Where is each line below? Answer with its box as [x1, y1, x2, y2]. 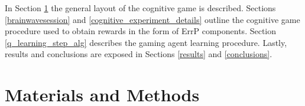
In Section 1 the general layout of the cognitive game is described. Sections [5, 2, 276, 14]
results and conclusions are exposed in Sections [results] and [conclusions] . [5, 48, 272, 60]
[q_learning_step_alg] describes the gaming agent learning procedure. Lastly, [5, 36, 287, 48]
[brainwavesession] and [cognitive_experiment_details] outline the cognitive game [5, 13, 300, 25]
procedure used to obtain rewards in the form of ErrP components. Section [5, 25, 277, 37]
